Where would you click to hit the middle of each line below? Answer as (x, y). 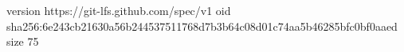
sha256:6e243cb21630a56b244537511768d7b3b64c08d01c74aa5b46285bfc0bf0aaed (202, 26)
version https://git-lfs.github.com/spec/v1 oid (119, 10)
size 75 (23, 41)
